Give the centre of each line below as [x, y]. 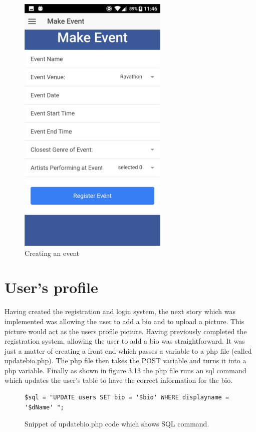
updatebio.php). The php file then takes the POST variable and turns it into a [125, 361]
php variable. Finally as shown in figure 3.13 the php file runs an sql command [125, 370]
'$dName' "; [44, 407]
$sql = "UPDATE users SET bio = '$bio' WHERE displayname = [127, 398]
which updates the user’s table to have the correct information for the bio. [119, 380]
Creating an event [52, 253]
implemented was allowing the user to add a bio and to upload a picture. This [124, 321]
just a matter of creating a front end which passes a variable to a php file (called [128, 350]
